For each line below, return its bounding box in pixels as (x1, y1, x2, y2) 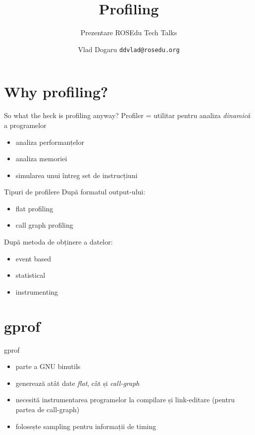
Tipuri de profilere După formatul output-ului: (4, 186, 146, 197)
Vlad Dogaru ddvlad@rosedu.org (78, 44, 180, 54)
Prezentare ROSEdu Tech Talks (80, 27, 177, 38)
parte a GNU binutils (15, 361, 81, 372)
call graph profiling (15, 220, 73, 230)
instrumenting (15, 286, 58, 297)
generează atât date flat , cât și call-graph (15, 377, 140, 388)
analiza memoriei (15, 153, 67, 164)
